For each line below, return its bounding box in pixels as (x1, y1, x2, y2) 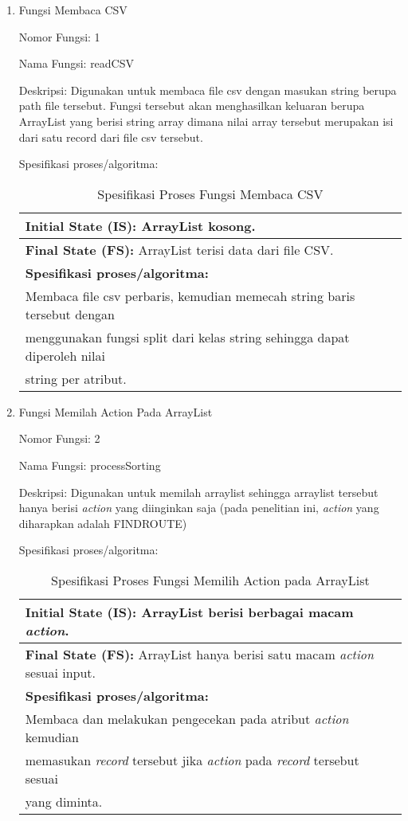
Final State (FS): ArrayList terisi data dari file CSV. (25, 240, 334, 259)
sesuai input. (25, 663, 96, 682)
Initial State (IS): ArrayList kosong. (25, 216, 256, 235)
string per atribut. (25, 369, 127, 388)
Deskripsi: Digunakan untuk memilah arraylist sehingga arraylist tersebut (18, 483, 379, 500)
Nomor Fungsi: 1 (18, 28, 100, 45)
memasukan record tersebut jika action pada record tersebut (25, 750, 359, 769)
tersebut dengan (25, 304, 115, 323)
